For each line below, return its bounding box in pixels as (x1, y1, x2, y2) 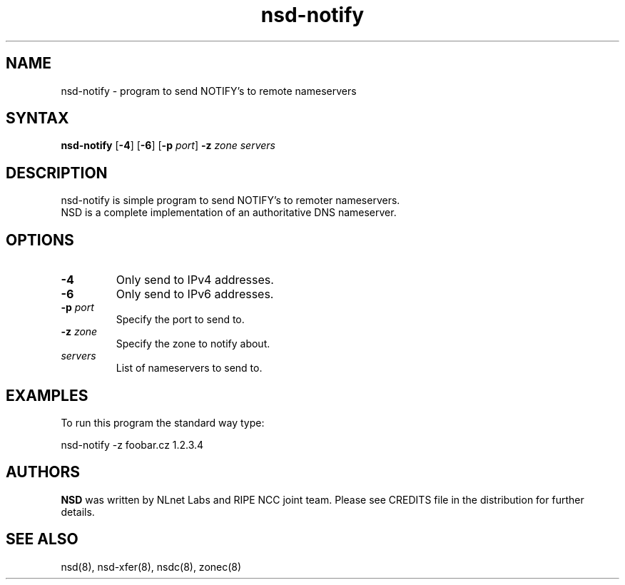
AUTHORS (6, 463, 81, 482)
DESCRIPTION (6, 163, 108, 182)
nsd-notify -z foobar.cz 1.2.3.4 (61, 438, 204, 451)
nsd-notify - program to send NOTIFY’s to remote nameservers (61, 84, 357, 97)
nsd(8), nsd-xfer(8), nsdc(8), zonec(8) (61, 560, 242, 573)
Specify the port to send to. (116, 313, 245, 326)
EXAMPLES (6, 386, 88, 405)
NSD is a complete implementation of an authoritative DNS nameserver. (61, 206, 397, 219)
